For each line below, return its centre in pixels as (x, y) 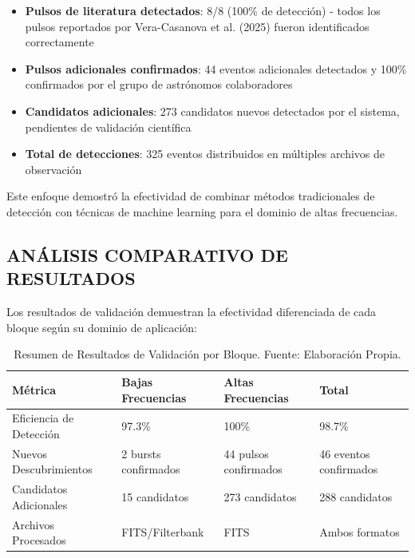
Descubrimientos (52, 469)
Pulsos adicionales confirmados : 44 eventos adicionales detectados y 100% (216, 68)
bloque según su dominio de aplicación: (102, 327)
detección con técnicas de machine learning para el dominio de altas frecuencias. (202, 211)
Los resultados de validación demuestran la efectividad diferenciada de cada (192, 312)
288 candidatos (356, 497)
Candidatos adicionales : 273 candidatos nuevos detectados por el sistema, (212, 111)
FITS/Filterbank (163, 532)
